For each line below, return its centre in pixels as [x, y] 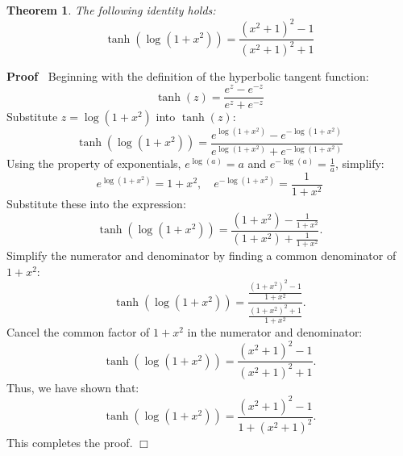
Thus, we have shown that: [73, 387]
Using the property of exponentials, [94, 163]
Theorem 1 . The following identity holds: [111, 10]
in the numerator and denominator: [275, 332]
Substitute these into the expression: [96, 203]
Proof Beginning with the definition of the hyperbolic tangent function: [188, 76]
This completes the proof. [70, 443]
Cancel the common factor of [78, 332]
